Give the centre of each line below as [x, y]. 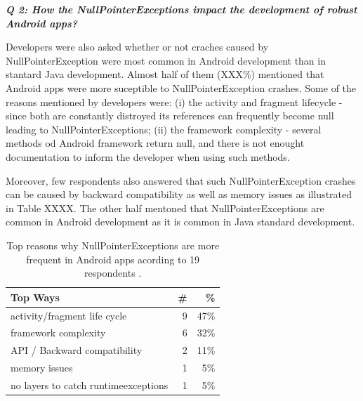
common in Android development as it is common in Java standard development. [180, 222]
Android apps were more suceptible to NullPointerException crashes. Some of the [181, 87]
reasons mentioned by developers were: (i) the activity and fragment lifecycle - [174, 101]
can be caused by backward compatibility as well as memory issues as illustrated [179, 194]
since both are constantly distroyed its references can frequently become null [170, 116]
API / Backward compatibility [77, 350]
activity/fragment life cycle [69, 315]
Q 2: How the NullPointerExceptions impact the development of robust [181, 9]
